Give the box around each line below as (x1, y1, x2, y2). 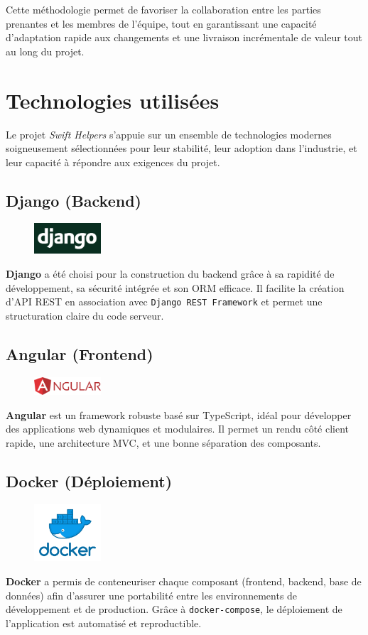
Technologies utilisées (6, 85, 220, 114)
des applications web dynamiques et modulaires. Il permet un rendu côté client (6, 421, 350, 436)
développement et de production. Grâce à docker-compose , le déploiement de (6, 602, 342, 617)
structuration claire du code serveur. (6, 308, 164, 322)
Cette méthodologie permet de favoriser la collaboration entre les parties (6, 2, 321, 16)
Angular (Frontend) (6, 342, 153, 364)
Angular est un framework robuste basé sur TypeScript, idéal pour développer (6, 407, 352, 422)
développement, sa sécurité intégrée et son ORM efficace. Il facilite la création (6, 280, 345, 295)
